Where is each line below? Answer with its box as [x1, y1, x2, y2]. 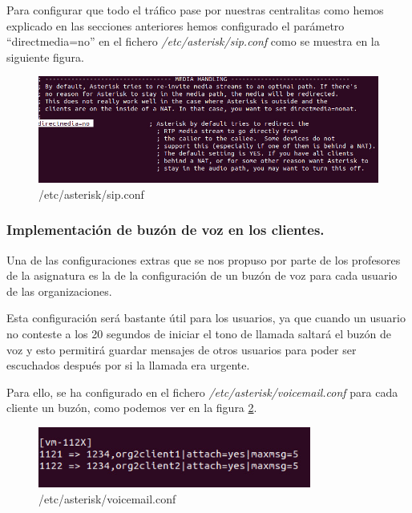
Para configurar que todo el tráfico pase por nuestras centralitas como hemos [6, 2, 384, 18]
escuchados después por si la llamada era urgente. [6, 357, 250, 374]
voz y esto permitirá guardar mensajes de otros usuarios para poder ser [6, 341, 357, 357]
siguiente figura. [6, 48, 84, 65]
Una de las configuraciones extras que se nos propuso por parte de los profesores [6, 251, 401, 268]
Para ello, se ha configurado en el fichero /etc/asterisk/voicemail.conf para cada [6, 383, 398, 400]
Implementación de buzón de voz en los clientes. [6, 220, 325, 240]
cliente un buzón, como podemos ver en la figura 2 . [6, 399, 257, 416]
